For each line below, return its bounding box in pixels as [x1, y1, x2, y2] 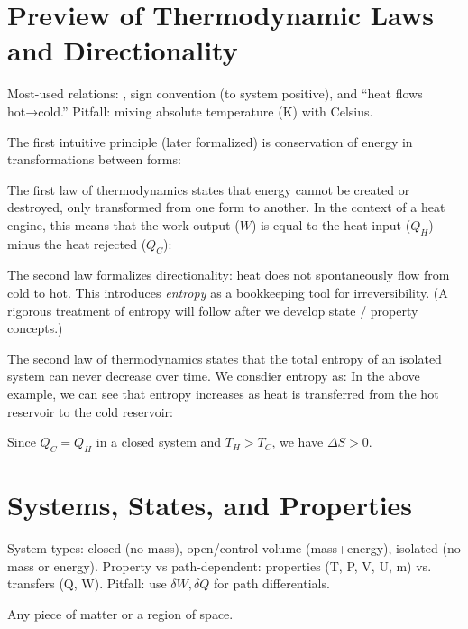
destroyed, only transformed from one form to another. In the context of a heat [7, 198, 445, 217]
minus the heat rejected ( [7, 234, 147, 253]
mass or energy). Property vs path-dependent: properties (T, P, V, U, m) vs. [7, 556, 432, 575]
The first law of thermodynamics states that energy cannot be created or [7, 180, 410, 199]
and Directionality [7, 32, 238, 69]
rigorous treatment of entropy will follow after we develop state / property [7, 301, 418, 319]
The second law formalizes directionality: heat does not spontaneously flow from [7, 265, 450, 284]
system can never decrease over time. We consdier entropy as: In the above [7, 366, 420, 385]
